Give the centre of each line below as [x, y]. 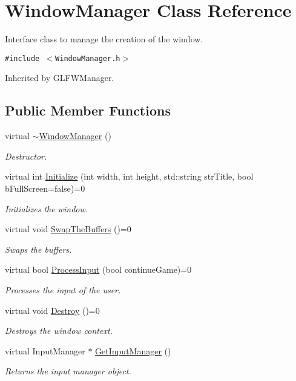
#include [22, 58]
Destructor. [26, 156]
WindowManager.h [88, 58]
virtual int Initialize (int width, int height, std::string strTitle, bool [129, 176]
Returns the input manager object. [68, 371]
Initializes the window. [47, 208]
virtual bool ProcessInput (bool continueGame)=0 [98, 269]
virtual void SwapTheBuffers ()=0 [68, 229]
